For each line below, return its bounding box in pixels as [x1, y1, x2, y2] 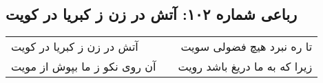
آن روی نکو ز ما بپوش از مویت [11, 58, 156, 75]
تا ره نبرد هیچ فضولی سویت [180, 38, 313, 55]
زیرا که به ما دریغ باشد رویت [178, 58, 313, 75]
